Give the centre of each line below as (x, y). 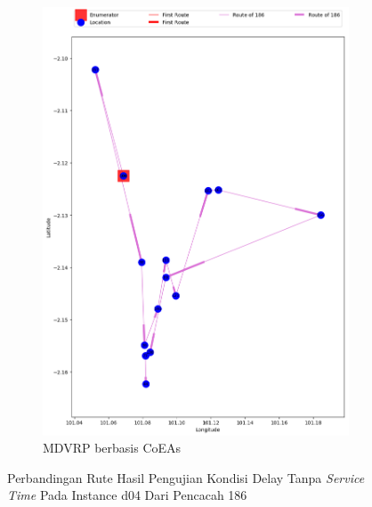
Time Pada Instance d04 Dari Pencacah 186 (127, 495)
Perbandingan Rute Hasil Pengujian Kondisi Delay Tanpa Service (186, 477)
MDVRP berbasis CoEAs (112, 448)
